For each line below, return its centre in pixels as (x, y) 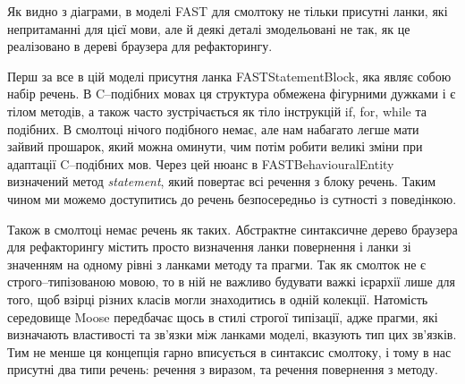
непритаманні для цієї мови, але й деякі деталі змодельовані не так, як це (209, 28)
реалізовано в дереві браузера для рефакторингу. (140, 46)
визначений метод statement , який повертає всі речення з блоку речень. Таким (222, 181)
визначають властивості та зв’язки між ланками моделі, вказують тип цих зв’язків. (232, 334)
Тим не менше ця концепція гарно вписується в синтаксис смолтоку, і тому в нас (229, 351)
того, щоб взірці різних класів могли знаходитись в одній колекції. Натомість (218, 299)
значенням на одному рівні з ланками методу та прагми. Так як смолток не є (217, 264)
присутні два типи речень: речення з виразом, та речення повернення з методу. (223, 369)
